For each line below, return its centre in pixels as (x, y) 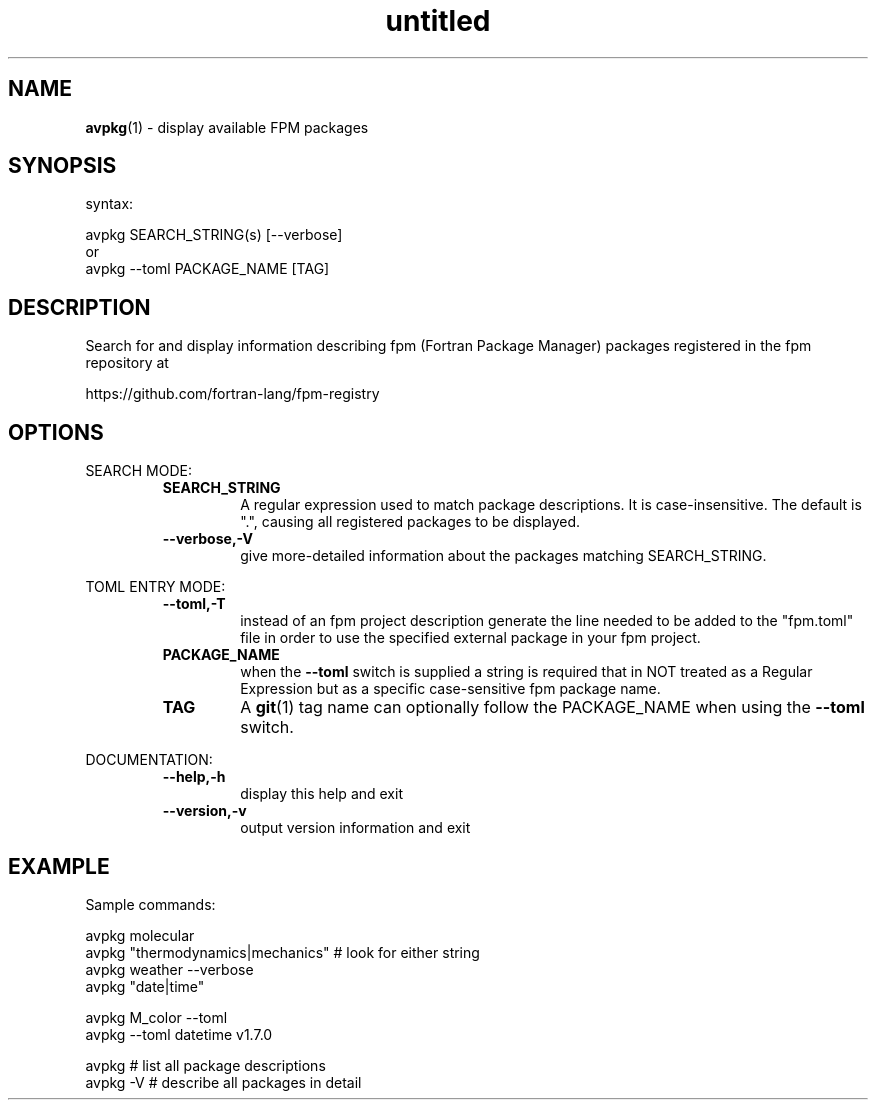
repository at (127, 363)
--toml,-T (194, 604)
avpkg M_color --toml (156, 1017)
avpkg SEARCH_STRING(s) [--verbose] (214, 235)
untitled (438, 21)
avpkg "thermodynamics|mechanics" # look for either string (282, 952)
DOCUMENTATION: (149, 760)
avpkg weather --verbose (169, 969)
